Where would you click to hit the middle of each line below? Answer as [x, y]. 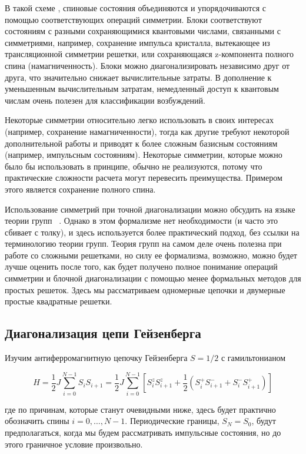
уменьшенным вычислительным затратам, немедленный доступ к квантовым [142, 89]
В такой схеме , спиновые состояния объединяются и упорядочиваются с [136, 8]
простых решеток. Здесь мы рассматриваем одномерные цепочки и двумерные [145, 289]
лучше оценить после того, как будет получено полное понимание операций [141, 266]
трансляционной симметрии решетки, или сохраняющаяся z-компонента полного [149, 54]
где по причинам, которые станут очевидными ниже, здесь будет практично [140, 409]
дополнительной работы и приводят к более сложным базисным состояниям [141, 143]
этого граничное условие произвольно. [74, 444]
